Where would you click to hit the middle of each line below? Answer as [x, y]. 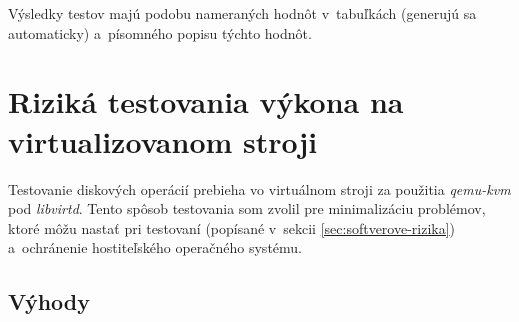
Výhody [49, 301]
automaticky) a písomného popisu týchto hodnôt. [160, 32]
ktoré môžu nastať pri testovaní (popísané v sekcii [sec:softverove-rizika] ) [232, 227]
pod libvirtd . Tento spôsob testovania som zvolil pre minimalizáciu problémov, [247, 208]
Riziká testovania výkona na [206, 101]
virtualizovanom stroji [163, 140]
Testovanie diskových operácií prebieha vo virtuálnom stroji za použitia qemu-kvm [259, 188]
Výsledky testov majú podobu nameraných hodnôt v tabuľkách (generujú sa [242, 13]
